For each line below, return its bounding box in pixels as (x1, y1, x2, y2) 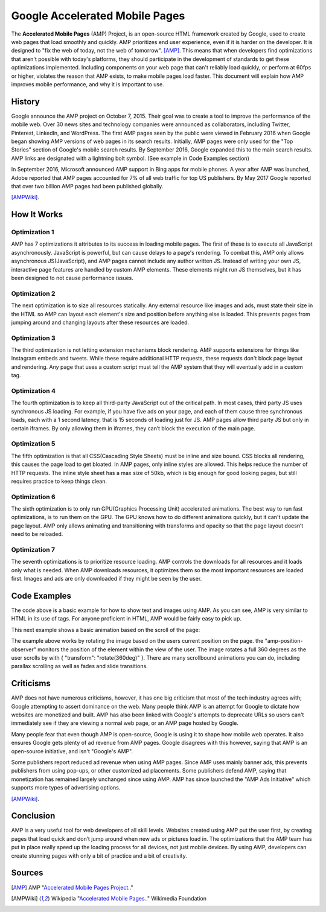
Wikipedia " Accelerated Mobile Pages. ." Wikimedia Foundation (51, 894, 206, 902)
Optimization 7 (11, 545, 56, 553)
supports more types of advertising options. (11, 784, 121, 791)
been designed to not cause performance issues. (11, 275, 134, 282)
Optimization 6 (11, 493, 56, 501)
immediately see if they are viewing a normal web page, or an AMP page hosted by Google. (11, 719, 238, 727)
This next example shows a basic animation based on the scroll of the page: (11, 626, 200, 633)
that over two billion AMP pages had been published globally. (11, 182, 164, 190)
